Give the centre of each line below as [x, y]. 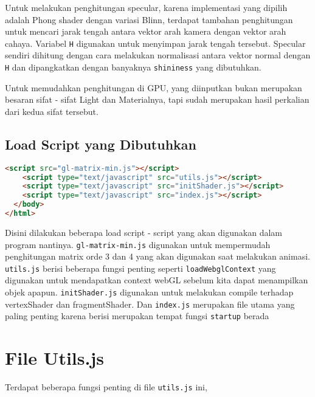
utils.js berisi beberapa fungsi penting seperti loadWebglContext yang [140, 268]
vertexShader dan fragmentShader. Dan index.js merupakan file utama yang [150, 304]
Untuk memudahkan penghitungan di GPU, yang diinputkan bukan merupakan [154, 87]
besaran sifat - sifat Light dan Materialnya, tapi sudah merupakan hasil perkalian [157, 99]
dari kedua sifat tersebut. [52, 111]
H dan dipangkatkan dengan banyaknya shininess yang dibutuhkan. [133, 67]
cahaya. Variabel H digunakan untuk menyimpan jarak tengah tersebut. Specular [155, 43]
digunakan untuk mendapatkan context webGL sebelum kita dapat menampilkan [157, 280]
